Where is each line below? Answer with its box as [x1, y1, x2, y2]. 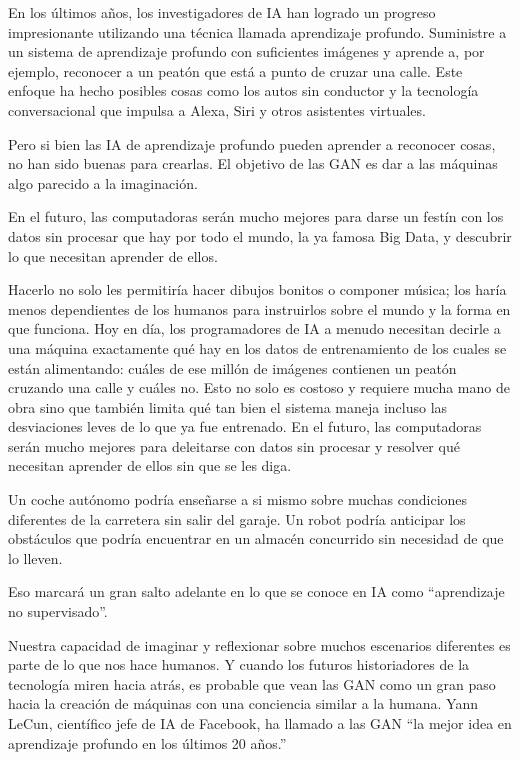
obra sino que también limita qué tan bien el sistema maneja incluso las [8, 396, 448, 417]
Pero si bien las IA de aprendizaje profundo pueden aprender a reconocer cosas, [8, 133, 496, 154]
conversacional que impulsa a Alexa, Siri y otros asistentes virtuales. [8, 99, 426, 120]
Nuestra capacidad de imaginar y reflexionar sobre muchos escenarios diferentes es [8, 634, 511, 655]
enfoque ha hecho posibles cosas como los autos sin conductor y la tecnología [8, 80, 479, 101]
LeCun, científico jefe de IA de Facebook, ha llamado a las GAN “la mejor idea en [8, 713, 512, 733]
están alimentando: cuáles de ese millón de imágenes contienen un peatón [8, 357, 457, 378]
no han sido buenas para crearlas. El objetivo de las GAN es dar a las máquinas [8, 153, 498, 174]
